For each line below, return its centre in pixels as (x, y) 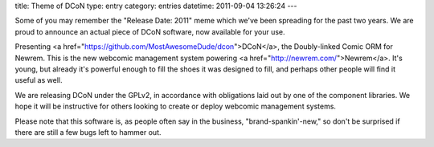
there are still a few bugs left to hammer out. (88, 132)
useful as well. (39, 80)
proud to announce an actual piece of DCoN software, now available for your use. (150, 31)
